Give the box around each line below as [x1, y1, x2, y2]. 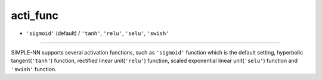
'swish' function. [11, 65, 57, 72]
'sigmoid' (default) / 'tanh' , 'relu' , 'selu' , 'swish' [26, 30, 169, 37]
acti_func [11, 9, 59, 22]
